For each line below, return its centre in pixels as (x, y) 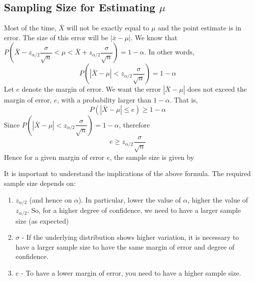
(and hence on (51, 199)
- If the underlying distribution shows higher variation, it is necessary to (130, 237)
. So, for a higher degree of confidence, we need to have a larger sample (134, 210)
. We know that (154, 37)
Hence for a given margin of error (54, 157)
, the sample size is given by (152, 157)
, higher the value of (218, 199)
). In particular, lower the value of (130, 199)
